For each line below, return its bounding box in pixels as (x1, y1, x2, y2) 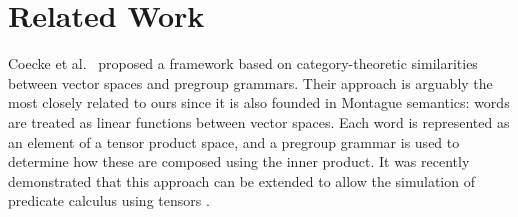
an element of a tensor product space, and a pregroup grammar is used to (8, 131, 460, 152)
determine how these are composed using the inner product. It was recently (8, 151, 470, 172)
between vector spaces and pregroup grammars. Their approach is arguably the (8, 72, 493, 93)
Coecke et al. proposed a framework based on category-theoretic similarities (8, 53, 478, 74)
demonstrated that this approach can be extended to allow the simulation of (8, 170, 475, 191)
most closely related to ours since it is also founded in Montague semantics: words (8, 92, 510, 113)
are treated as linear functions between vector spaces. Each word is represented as (8, 111, 510, 132)
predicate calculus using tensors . (8, 190, 210, 211)
